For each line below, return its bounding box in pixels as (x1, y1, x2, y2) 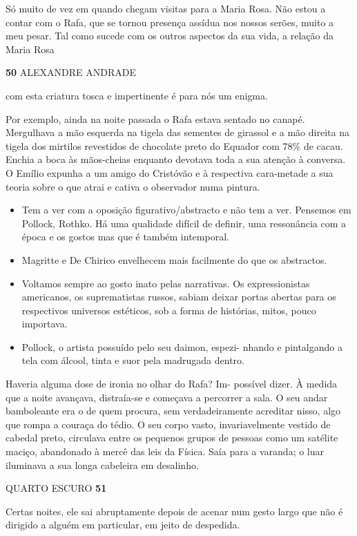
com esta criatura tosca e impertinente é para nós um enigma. (6, 88, 268, 102)
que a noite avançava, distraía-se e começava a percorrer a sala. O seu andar (6, 390, 328, 404)
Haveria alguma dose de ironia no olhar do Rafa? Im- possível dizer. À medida (6, 376, 338, 391)
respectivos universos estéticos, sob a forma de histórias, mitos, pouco (21, 303, 316, 317)
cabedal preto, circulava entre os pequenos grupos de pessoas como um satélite (6, 430, 338, 445)
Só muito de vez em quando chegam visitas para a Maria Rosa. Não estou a (6, 1, 326, 15)
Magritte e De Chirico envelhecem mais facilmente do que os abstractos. (21, 252, 327, 267)
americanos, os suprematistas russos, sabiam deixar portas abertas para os (21, 289, 336, 304)
